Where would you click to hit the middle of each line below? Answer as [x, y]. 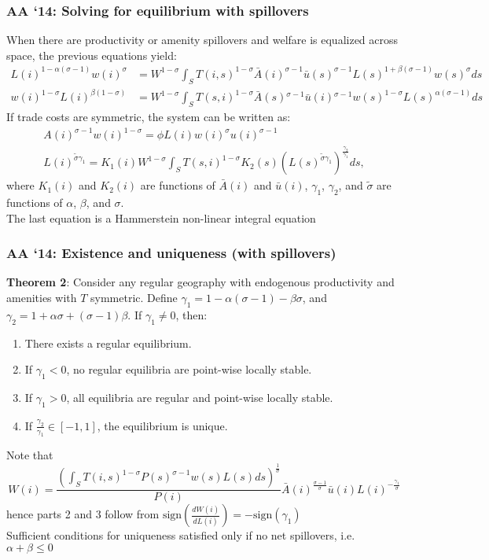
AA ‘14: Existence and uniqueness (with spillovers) [171, 253]
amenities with [42, 297]
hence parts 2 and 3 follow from [83, 514]
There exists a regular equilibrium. [108, 343]
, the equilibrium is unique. [162, 425]
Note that [30, 455]
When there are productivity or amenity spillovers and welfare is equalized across [202, 40]
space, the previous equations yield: [92, 55]
